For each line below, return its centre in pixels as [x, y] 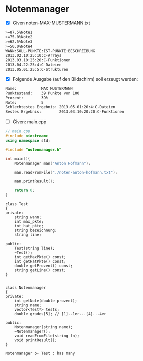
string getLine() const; [40, 270]
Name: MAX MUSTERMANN [39, 88]
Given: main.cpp [29, 122]
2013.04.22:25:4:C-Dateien [33, 65]
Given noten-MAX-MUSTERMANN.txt [51, 23]
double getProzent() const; [43, 266]
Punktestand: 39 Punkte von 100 [42, 93]
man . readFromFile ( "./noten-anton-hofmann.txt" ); [66, 172]
